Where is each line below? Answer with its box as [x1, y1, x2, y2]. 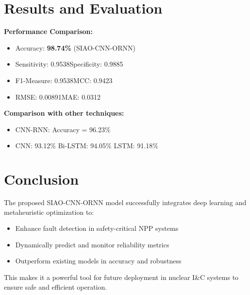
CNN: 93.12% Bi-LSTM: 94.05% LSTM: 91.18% [15, 140, 158, 151]
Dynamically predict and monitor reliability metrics [15, 239, 169, 249]
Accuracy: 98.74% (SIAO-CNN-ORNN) [15, 42, 135, 52]
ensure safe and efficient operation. [4, 281, 107, 292]
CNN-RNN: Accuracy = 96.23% [15, 124, 111, 134]
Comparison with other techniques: [4, 108, 124, 118]
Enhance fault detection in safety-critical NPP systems [15, 223, 179, 233]
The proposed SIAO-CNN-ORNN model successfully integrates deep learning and [4, 197, 247, 207]
